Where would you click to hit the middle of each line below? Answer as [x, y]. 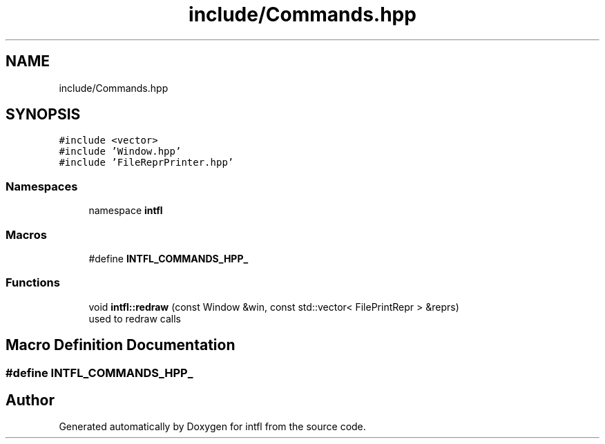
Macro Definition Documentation [121, 345]
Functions [33, 283]
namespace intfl [126, 211]
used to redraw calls [135, 318]
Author [30, 400]
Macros [26, 234]
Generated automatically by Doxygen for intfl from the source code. [212, 427]
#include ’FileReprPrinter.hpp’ [146, 163]
